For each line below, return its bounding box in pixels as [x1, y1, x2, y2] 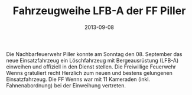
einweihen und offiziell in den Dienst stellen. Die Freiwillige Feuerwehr [6, 63, 176, 70]
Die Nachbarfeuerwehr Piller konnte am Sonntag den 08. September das [6, 50, 183, 57]
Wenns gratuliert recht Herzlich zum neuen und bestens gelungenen [6, 69, 173, 76]
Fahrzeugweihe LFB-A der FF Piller [12, 4, 186, 18]
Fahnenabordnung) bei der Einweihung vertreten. [6, 81, 126, 89]
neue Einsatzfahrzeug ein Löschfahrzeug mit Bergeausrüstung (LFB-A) [6, 57, 179, 64]
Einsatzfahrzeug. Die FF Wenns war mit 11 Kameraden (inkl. [6, 76, 151, 83]
